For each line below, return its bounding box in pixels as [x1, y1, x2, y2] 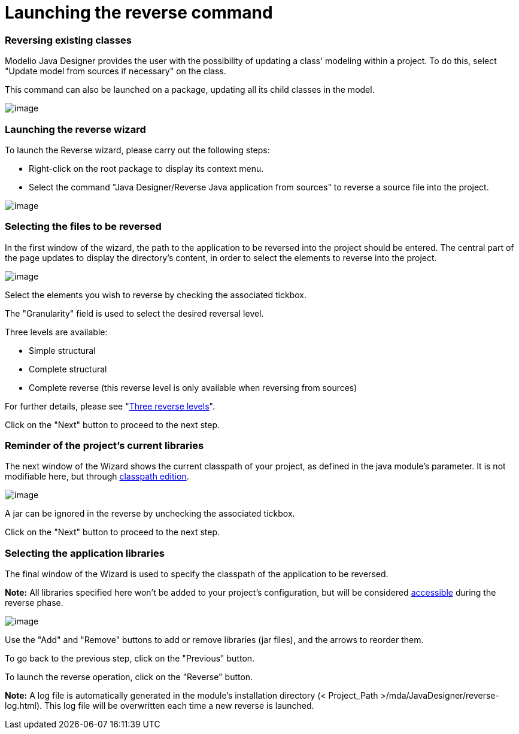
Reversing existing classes [5, 34, 132, 46]
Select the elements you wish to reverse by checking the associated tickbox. [5, 289, 306, 300]
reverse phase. [5, 597, 63, 608]
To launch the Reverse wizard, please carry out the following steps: [5, 144, 270, 155]
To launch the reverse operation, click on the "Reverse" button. [5, 672, 253, 683]
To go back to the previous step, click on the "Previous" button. [5, 653, 255, 664]
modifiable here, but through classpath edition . [5, 471, 189, 482]
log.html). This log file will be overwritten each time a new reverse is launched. [5, 700, 314, 711]
